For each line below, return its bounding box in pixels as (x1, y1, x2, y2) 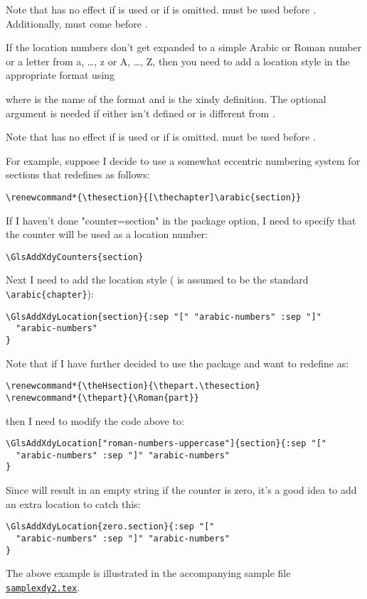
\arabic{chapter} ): (6, 286, 94, 301)
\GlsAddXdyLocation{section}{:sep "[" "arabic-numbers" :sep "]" (6, 311, 321, 322)
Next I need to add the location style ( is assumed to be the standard (6, 272, 309, 287)
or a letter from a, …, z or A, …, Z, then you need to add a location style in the (6, 53, 350, 68)
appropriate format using (6, 68, 115, 82)
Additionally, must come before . (6, 16, 148, 31)
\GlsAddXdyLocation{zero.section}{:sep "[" (6, 522, 215, 532)
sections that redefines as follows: (6, 167, 150, 182)
